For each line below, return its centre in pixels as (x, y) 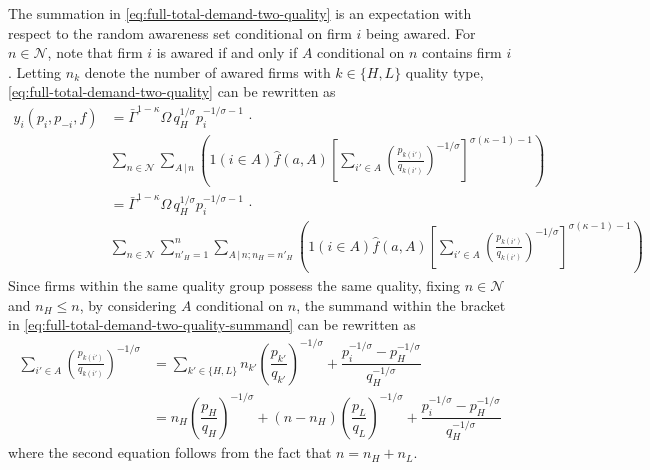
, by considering (128, 304)
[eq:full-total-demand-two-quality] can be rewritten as (172, 91)
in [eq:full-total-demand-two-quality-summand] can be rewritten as (212, 324)
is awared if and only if (227, 52)
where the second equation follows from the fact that (170, 452)
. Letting (35, 71)
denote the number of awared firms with (207, 71)
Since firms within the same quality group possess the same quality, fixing (234, 285)
